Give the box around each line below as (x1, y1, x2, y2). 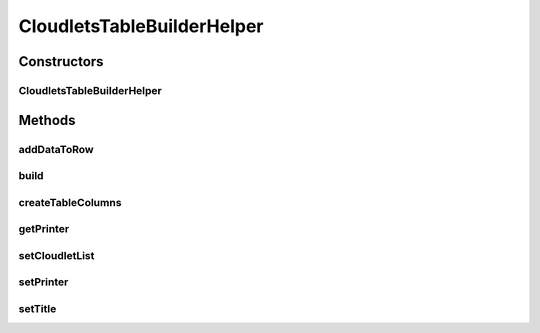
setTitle (18, 301, 57, 315)
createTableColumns (18, 195, 122, 209)
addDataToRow (18, 142, 94, 156)
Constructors (18, 53, 104, 70)
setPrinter (18, 275, 69, 289)
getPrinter (18, 222, 70, 236)
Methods (18, 111, 76, 129)
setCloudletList (18, 248, 95, 262)
